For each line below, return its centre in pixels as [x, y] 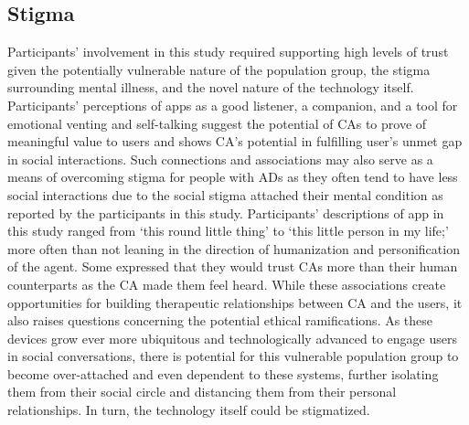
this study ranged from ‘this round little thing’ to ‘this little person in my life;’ [228, 231]
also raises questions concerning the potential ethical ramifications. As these [220, 320]
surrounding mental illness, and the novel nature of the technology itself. [211, 87]
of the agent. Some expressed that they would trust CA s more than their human [233, 266]
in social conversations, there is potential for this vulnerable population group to [233, 356]
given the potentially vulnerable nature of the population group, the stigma [219, 69]
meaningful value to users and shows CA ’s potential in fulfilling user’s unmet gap [235, 141]
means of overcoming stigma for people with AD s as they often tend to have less [233, 177]
